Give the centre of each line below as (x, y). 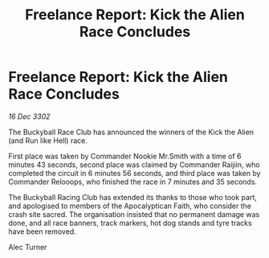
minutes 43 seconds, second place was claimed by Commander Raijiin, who (134, 164)
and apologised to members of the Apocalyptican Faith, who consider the (130, 206)
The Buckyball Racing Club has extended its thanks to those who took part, (132, 197)
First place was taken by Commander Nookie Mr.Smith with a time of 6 (125, 156)
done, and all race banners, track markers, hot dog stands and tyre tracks (130, 223)
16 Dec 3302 (29, 116)
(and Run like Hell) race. (48, 140)
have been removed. (42, 231)
